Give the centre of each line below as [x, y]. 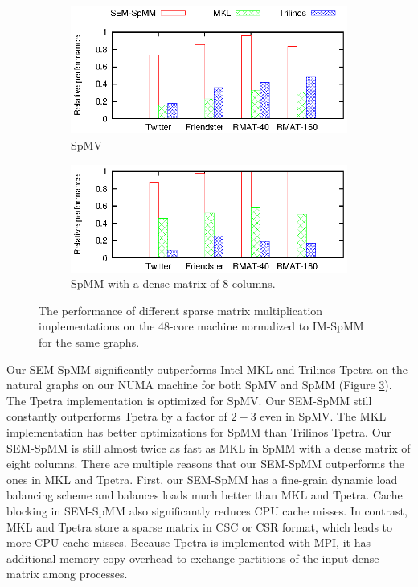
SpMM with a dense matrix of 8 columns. [173, 283]
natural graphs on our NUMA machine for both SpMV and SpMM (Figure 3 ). [199, 385]
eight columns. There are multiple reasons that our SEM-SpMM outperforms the [206, 464]
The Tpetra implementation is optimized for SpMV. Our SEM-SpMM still [189, 400]
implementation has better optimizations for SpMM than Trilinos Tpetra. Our [199, 431]
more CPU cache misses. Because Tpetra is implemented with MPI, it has [189, 542]
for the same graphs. [89, 342]
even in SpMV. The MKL [323, 416]
